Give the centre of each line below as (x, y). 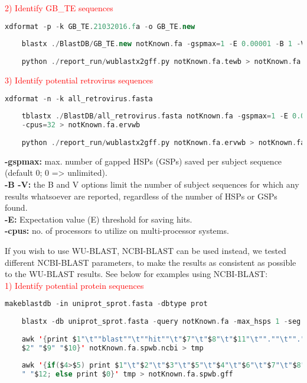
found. (16, 207)
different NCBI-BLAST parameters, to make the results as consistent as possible (151, 262)
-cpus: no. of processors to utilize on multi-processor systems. (117, 231)
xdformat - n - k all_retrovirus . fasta (79, 99)
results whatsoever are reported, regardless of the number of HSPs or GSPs (141, 196)
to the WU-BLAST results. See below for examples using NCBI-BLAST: (136, 274)
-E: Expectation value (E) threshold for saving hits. (99, 219)
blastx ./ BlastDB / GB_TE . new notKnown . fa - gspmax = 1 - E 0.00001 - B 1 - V (163, 44)
